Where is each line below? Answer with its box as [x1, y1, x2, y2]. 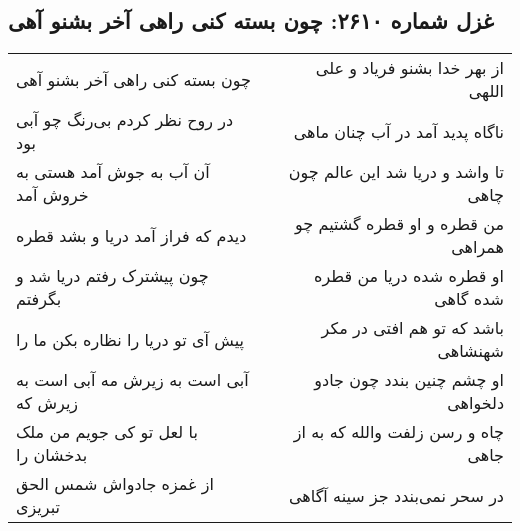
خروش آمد [16, 183, 89, 207]
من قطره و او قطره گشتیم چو [295, 212, 504, 236]
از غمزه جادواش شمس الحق [16, 472, 214, 496]
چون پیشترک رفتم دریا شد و [16, 264, 209, 288]
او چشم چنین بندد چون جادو [314, 368, 504, 392]
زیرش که [16, 391, 79, 415]
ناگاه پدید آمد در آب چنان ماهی [293, 119, 504, 143]
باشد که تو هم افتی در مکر [321, 316, 504, 340]
